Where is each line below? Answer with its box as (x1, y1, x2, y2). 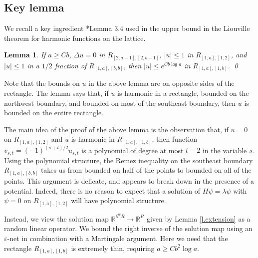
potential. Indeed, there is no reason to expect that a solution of (4, 185, 201, 196)
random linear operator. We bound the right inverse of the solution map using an (4, 223, 253, 234)
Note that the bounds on (4, 78, 80, 88)
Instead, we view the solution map (4, 213, 109, 224)
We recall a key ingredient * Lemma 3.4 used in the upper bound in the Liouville (4, 23, 250, 33)
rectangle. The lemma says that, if (4, 88, 109, 98)
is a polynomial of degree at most (81, 145, 184, 155)
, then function (152, 134, 198, 144)
